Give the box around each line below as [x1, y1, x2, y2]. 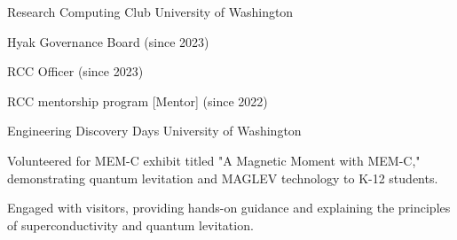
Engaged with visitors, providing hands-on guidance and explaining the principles [7, 198, 451, 217]
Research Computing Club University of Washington [7, 3, 294, 20]
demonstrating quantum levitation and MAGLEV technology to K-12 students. [7, 168, 438, 187]
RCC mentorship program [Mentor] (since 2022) [7, 91, 268, 110]
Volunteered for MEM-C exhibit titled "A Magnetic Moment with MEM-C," [7, 151, 421, 169]
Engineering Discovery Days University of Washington [7, 121, 302, 140]
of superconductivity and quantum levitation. [7, 215, 254, 234]
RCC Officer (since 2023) [7, 62, 144, 81]
